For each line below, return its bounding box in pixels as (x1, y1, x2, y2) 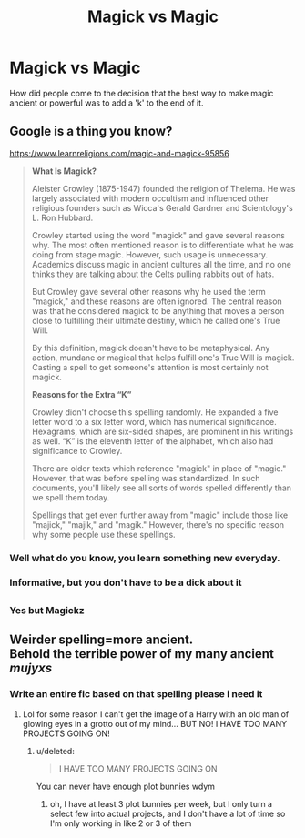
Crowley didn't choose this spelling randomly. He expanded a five (31, 407, 280, 418)
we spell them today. (31, 491, 110, 502)
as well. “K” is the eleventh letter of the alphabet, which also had (31, 435, 274, 447)
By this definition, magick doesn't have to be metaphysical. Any (31, 342, 270, 353)
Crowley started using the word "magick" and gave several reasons (31, 229, 285, 240)
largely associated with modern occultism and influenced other (31, 193, 269, 204)
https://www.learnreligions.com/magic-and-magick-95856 (9, 147, 229, 158)
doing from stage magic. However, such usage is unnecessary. (31, 248, 269, 260)
